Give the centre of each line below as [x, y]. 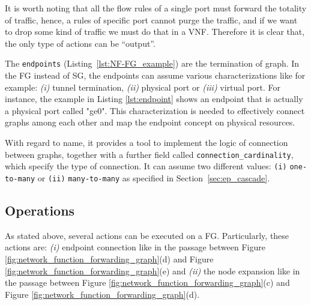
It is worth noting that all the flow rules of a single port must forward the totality [156, 8]
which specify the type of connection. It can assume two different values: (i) [146, 166]
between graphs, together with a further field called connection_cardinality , [149, 154]
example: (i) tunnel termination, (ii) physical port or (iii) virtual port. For [143, 87]
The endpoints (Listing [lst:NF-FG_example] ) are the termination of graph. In [152, 63]
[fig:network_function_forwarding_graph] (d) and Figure [109, 258]
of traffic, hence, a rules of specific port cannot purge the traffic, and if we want [151, 20]
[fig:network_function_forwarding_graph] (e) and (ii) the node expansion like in [152, 270]
